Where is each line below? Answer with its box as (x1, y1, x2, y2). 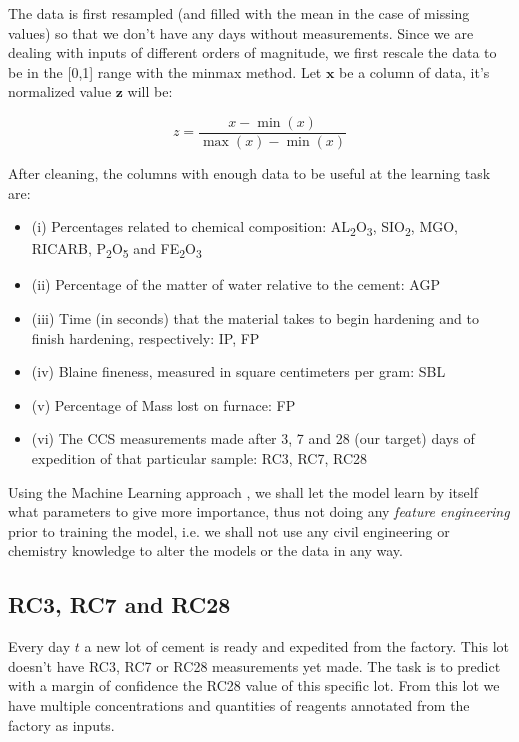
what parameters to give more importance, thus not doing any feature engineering (8, 501, 510, 522)
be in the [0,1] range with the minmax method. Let (8, 61, 322, 82)
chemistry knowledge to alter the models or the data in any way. (8, 540, 403, 561)
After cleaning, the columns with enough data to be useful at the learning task (8, 163, 491, 184)
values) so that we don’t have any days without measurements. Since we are (8, 22, 474, 43)
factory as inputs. (8, 714, 115, 735)
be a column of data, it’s (339, 61, 490, 82)
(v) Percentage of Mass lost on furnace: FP (31, 394, 296, 415)
